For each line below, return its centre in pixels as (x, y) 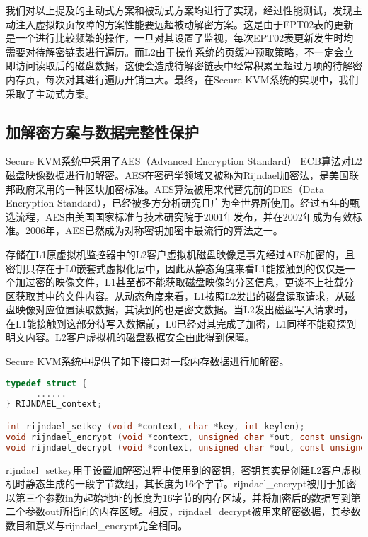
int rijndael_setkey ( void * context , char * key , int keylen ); (155, 426)
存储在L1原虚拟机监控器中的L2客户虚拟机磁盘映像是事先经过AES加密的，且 (180, 254)
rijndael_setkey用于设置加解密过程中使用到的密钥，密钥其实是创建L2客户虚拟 (184, 469)
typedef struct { (46, 383)
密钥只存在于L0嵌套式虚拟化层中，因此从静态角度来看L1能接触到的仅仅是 (176, 268)
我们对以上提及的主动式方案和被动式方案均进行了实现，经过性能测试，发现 (179, 10)
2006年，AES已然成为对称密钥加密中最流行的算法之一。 (154, 230)
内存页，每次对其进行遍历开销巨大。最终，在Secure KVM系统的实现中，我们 (182, 79)
